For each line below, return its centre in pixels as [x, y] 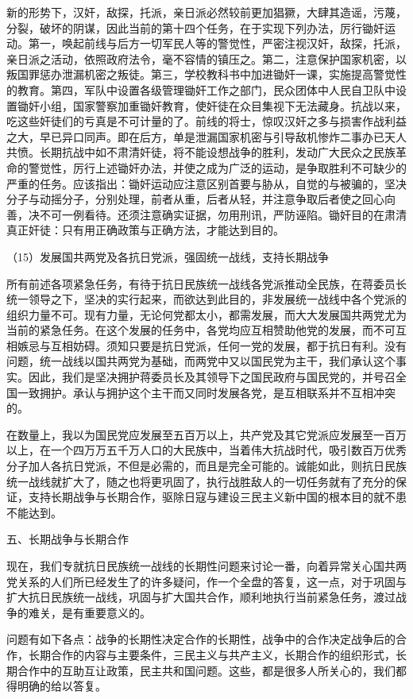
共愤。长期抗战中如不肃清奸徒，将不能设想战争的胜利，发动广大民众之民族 [201, 152]
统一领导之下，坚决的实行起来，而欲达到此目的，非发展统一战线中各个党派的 [206, 299]
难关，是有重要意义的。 [89, 612]
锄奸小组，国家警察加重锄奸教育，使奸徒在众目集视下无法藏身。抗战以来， [212, 105]
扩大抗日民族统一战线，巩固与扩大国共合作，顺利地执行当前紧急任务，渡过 [201, 597]
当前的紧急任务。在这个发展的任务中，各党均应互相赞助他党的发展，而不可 [201, 330]
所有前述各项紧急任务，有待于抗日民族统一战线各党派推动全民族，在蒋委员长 [206, 283]
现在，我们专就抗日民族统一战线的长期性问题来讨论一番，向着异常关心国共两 [206, 566]
